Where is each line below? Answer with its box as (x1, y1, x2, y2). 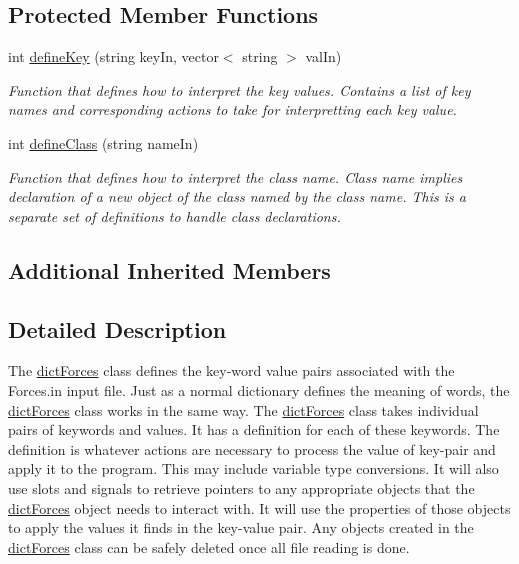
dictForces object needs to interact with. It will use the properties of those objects (8, 497, 511, 518)
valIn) (305, 46, 342, 67)
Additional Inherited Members (8, 254, 331, 285)
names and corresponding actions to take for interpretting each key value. (8, 99, 457, 120)
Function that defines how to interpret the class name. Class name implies (8, 166, 463, 187)
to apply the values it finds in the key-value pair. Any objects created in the (8, 517, 474, 538)
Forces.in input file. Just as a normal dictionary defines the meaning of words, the (8, 379, 510, 400)
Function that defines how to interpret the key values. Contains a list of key (8, 79, 471, 100)
